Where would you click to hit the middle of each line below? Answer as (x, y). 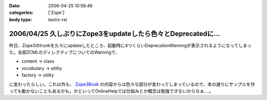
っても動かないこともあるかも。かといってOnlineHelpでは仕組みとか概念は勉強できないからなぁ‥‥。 (111, 91)
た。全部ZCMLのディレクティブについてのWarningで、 (65, 52)
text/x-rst (58, 19)
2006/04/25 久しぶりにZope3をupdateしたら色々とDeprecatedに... (115, 34)
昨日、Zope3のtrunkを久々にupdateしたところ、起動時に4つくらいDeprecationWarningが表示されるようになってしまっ (130, 45)
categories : (21, 13)
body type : (21, 19)
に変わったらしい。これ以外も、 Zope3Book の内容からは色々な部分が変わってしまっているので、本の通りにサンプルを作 (132, 84)
